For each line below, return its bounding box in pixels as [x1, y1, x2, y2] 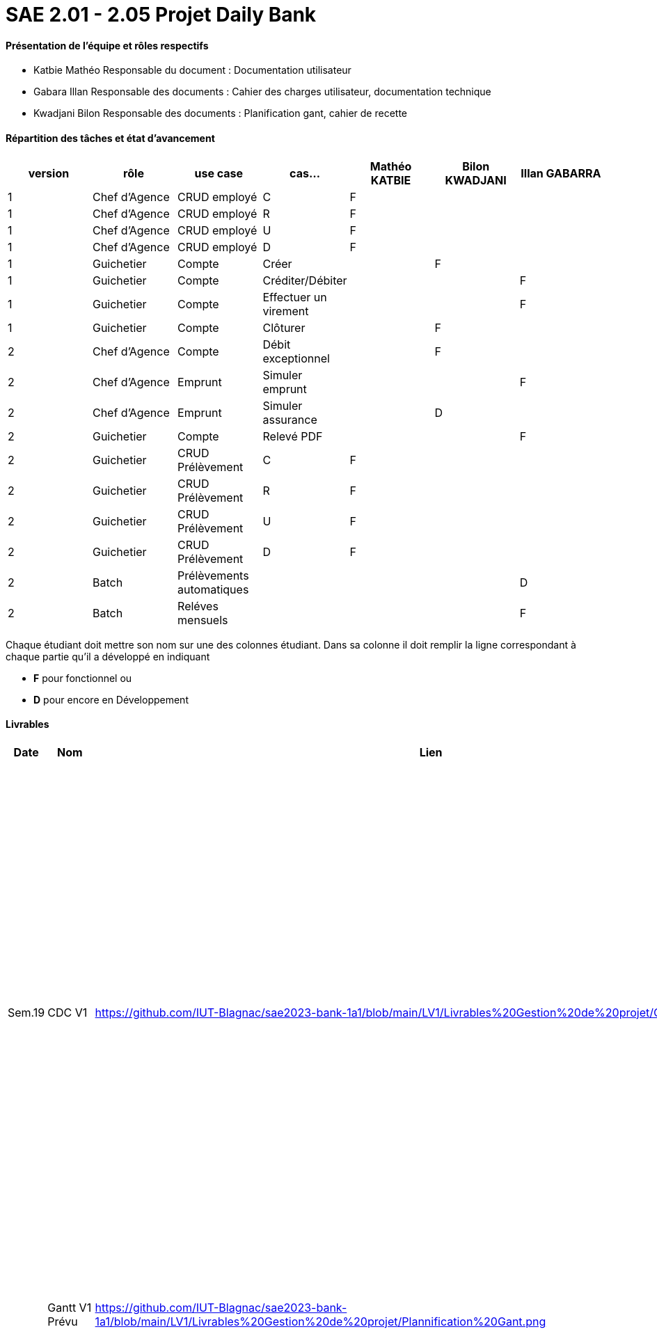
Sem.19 [8, 1005, 45, 1019]
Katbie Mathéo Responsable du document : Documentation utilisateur [33, 64, 351, 77]
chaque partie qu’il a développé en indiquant [6, 650, 210, 662]
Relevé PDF [262, 429, 323, 443]
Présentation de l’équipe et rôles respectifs [6, 39, 209, 51]
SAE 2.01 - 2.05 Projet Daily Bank [6, 3, 317, 26]
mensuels [177, 612, 228, 627]
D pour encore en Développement [33, 693, 189, 706]
